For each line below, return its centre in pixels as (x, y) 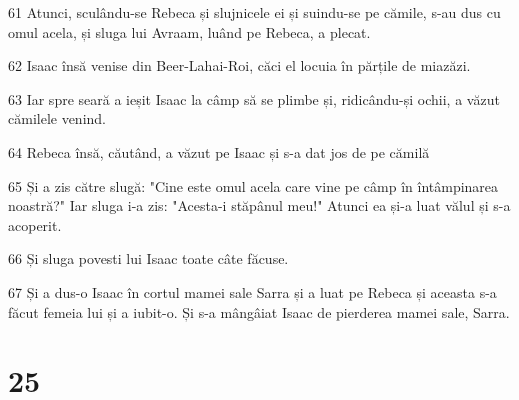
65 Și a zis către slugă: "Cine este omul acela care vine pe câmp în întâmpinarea (253, 185)
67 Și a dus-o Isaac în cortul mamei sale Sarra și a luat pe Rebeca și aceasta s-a (252, 291)
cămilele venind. (57, 118)
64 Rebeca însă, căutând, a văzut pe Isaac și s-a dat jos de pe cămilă (219, 151)
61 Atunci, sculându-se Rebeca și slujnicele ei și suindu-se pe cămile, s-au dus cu (254, 12)
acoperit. (35, 224)
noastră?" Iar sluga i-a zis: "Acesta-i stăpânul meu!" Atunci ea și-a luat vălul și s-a (259, 205)
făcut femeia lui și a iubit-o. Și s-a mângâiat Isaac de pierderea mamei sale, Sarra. (259, 311)
